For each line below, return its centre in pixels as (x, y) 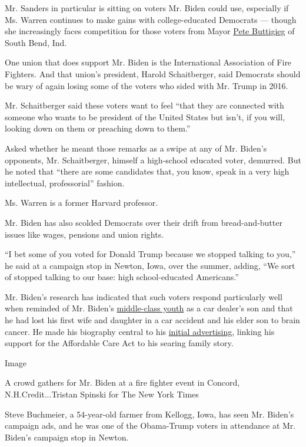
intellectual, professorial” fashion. (65, 183)
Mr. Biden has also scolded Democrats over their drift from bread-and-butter (144, 222)
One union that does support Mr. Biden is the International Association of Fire (148, 62)
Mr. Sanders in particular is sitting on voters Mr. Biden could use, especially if (147, 8)
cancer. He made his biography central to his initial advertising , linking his (140, 331)
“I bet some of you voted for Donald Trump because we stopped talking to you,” (150, 254)
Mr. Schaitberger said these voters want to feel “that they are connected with (144, 105)
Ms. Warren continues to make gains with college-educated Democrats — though (151, 19)
